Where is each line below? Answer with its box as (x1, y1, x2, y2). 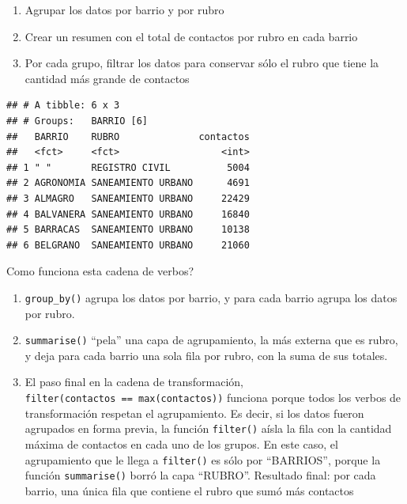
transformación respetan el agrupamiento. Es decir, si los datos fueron (24, 404, 364, 421)
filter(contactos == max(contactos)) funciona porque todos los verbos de (24, 389, 401, 405)
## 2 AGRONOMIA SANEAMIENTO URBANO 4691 (6, 177, 250, 189)
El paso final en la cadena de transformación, (24, 373, 243, 390)
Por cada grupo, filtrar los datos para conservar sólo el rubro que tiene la (24, 55, 379, 71)
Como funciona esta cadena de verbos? (6, 263, 194, 279)
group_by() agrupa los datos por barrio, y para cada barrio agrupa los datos (24, 289, 398, 305)
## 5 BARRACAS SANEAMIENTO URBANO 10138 (6, 224, 250, 236)
